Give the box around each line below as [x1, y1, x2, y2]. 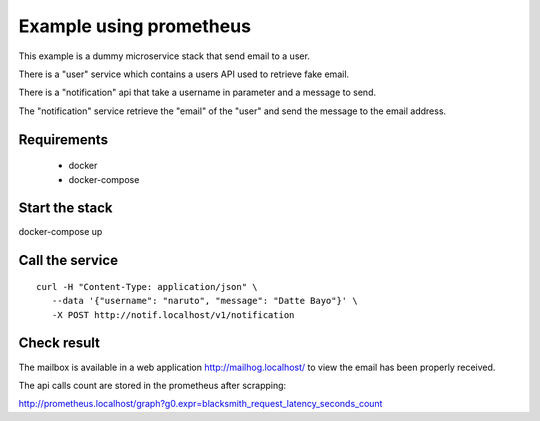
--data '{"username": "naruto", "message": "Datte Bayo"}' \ [51, 295, 359, 307]
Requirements [18, 131, 109, 148]
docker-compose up [18, 226, 103, 238]
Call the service [18, 252, 119, 269]
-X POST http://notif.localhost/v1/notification [51, 309, 295, 320]
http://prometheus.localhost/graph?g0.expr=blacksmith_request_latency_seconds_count [18, 398, 383, 410]
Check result [18, 335, 100, 352]
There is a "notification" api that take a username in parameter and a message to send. [18, 86, 377, 99]
